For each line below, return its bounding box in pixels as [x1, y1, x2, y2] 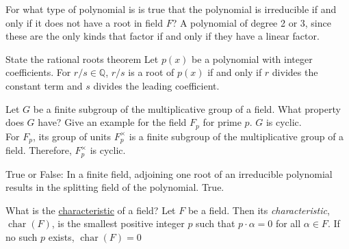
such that [196, 216, 235, 231]
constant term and [5, 78, 83, 92]
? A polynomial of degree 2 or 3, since [172, 15, 331, 29]
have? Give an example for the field [38, 115, 187, 129]
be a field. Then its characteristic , [188, 202, 330, 217]
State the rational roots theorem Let [5, 51, 159, 66]
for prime [203, 115, 242, 129]
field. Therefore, [5, 143, 72, 157]
